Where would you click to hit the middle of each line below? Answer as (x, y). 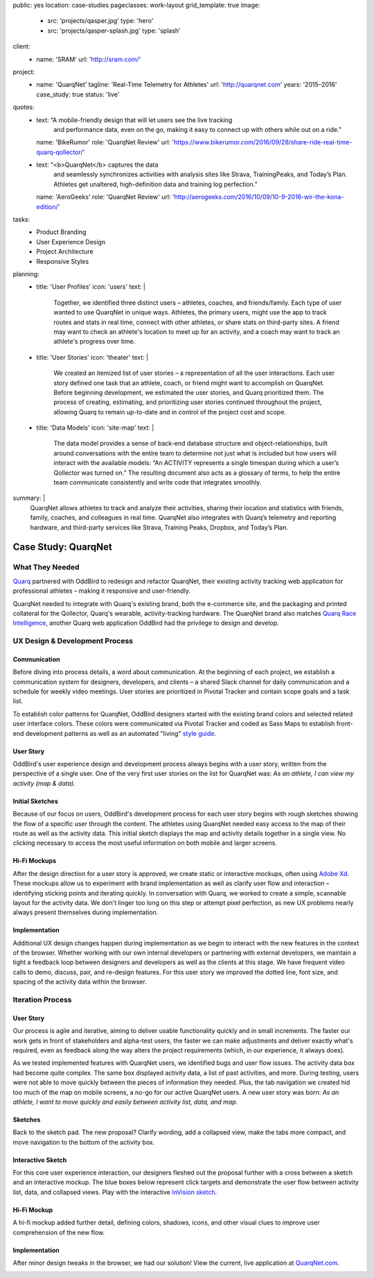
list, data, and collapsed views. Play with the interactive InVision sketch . (115, 1192)
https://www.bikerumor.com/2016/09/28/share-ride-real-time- (263, 142)
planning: (26, 274)
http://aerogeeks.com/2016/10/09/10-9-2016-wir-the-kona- (259, 197)
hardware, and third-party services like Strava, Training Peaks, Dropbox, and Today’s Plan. (159, 527)
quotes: (24, 107)
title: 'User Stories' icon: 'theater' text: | (92, 357)
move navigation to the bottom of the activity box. (84, 1142)
